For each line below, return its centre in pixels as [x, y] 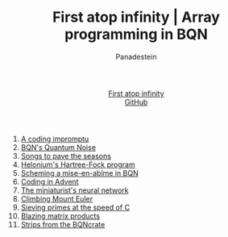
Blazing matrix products [60, 216]
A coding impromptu [55, 139]
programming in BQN [136, 34]
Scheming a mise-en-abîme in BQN [80, 173]
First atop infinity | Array [136, 17]
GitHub [136, 102]
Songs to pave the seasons [66, 156]
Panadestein [136, 56]
